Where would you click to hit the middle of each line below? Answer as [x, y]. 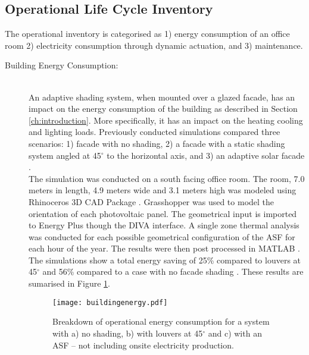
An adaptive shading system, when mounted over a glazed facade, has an [162, 97]
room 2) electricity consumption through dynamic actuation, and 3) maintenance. [154, 45]
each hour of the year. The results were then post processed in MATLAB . [164, 248]
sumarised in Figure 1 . [69, 283]
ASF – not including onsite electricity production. [143, 345]
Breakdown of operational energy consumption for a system [161, 321]
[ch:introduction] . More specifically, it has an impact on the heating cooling [166, 120]
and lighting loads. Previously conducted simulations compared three [154, 132]
